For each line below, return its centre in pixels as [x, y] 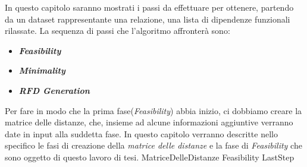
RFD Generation [54, 90]
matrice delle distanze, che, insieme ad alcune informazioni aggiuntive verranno [149, 122]
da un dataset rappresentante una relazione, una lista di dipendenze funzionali [148, 19]
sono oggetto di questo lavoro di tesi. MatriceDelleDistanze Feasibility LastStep [150, 157]
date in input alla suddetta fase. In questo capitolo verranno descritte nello [141, 133]
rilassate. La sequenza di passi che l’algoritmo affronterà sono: [118, 31]
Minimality [42, 70]
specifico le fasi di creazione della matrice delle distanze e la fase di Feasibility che [153, 145]
